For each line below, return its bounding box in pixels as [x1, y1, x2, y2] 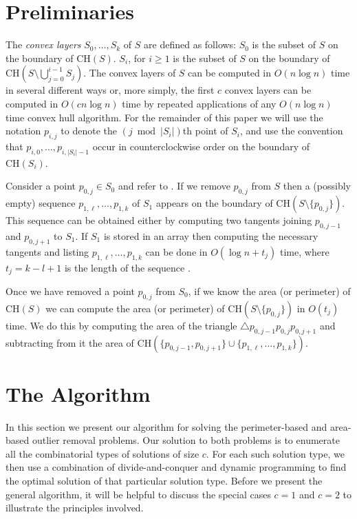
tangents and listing [6, 244, 89, 258]
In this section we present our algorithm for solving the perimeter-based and [6, 419, 327, 434]
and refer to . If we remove [118, 179, 230, 193]
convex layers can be [224, 83, 312, 97]
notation [6, 123, 41, 138]
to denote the [61, 123, 117, 138]
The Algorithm [6, 379, 151, 407]
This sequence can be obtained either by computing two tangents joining [6, 213, 312, 227]
